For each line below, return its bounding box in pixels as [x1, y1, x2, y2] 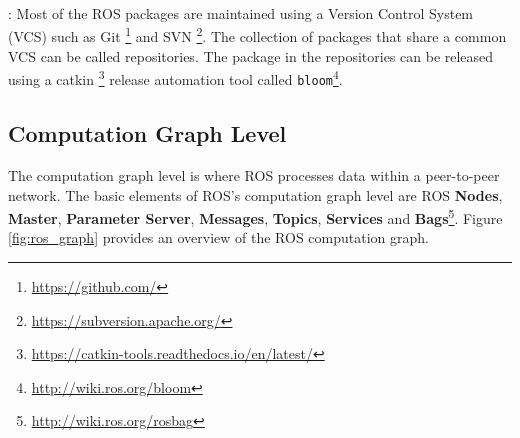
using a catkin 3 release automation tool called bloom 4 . [8, 66, 343, 90]
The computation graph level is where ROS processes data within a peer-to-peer [8, 164, 500, 185]
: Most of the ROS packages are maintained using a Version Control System [8, 3, 474, 23]
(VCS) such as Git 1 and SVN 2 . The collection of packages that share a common [8, 23, 507, 47]
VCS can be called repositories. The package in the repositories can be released [8, 45, 494, 66]
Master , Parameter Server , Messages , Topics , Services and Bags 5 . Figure [8, 205, 503, 228]
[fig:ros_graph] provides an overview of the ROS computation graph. [8, 227, 429, 248]
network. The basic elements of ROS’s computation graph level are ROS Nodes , [8, 184, 503, 205]
